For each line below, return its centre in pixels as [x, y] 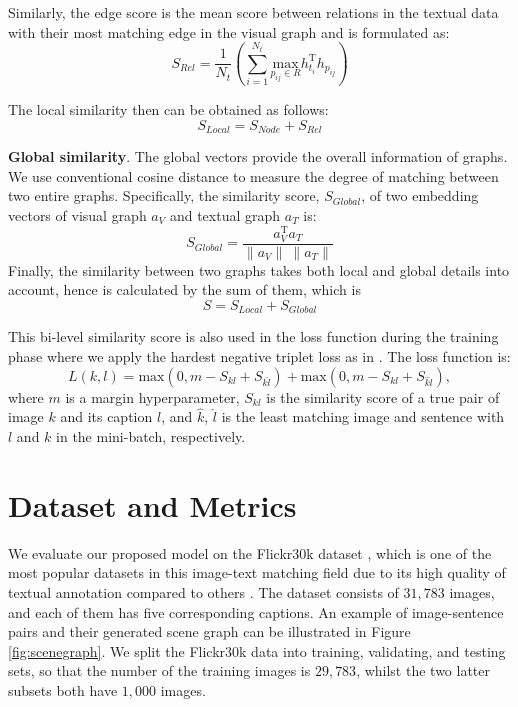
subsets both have [63, 689]
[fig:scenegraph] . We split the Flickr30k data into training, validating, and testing [257, 650]
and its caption [106, 416]
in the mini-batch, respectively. [151, 436]
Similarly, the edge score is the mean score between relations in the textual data [253, 12]
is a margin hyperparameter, [152, 396]
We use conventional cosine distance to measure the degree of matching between [253, 175]
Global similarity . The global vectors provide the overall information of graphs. [258, 156]
